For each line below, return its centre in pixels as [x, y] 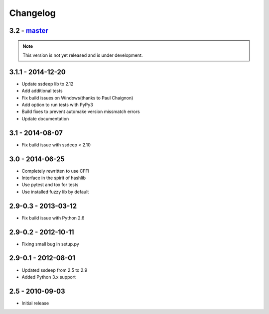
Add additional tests [42, 91]
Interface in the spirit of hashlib [54, 178]
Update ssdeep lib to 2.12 [48, 84]
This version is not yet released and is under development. [83, 55]
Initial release [35, 303]
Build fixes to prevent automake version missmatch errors [81, 111]
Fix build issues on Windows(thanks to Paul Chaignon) [77, 98]
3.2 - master [29, 31]
